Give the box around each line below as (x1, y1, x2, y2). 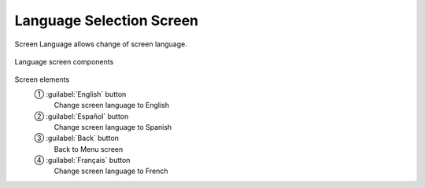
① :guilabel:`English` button (34, 89, 127, 98)
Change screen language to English (54, 101, 169, 110)
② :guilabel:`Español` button (34, 111, 129, 121)
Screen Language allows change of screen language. (14, 39, 188, 49)
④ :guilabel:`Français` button (34, 156, 131, 165)
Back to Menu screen (54, 144, 124, 153)
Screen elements (14, 75, 70, 84)
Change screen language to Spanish (54, 122, 172, 131)
